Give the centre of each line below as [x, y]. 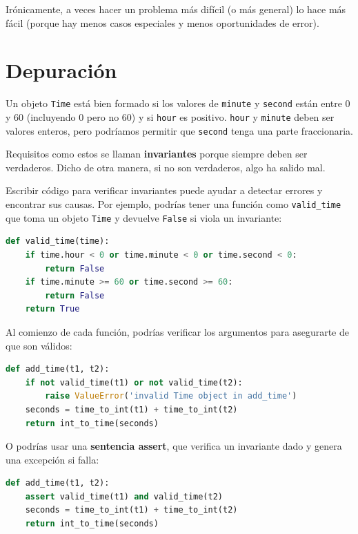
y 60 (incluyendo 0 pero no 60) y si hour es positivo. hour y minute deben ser [170, 116]
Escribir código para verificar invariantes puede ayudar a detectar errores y [164, 190]
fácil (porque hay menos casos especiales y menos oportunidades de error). [162, 22]
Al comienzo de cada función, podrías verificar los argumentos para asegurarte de [177, 331]
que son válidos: [39, 345]
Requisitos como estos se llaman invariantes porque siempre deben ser [157, 154]
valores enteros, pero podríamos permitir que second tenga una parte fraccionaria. [180, 130]
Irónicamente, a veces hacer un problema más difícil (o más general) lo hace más [176, 9]
